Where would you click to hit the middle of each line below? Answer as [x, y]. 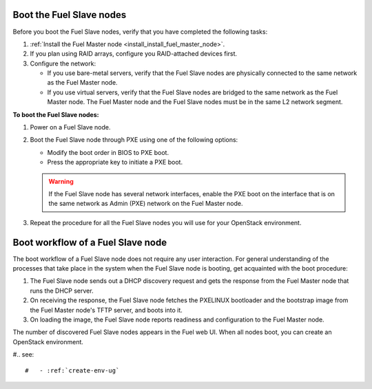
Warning [61, 181]
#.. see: [23, 355]
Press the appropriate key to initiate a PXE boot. [115, 162]
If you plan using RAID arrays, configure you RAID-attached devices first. [134, 54]
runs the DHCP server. [62, 291]
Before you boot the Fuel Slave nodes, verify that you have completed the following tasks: [140, 32]
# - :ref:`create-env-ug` [72, 370]
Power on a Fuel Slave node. [70, 127]
